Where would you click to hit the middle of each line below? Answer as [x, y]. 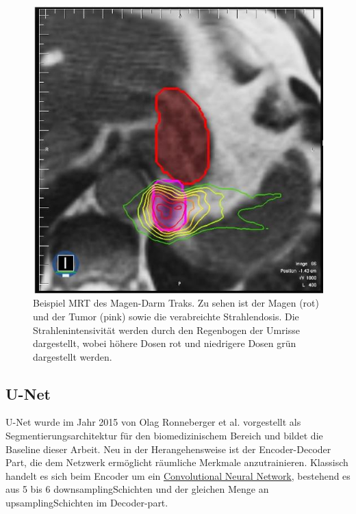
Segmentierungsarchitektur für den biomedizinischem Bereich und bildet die [164, 436]
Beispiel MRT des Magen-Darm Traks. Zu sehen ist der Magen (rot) [176, 303]
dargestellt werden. [73, 356]
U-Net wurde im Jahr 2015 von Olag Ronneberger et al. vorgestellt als [153, 422]
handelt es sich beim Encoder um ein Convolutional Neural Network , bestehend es [178, 475]
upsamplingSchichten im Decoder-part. [87, 503]
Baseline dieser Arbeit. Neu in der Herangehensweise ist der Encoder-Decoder [168, 449]
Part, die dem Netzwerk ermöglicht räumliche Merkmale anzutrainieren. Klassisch [177, 462]
